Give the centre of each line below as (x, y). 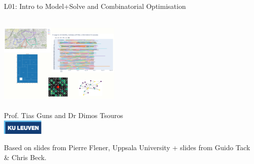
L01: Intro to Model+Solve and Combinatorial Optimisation (95, 6)
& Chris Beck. (25, 157)
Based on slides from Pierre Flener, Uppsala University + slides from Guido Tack (127, 147)
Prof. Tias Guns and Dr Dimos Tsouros (64, 115)
